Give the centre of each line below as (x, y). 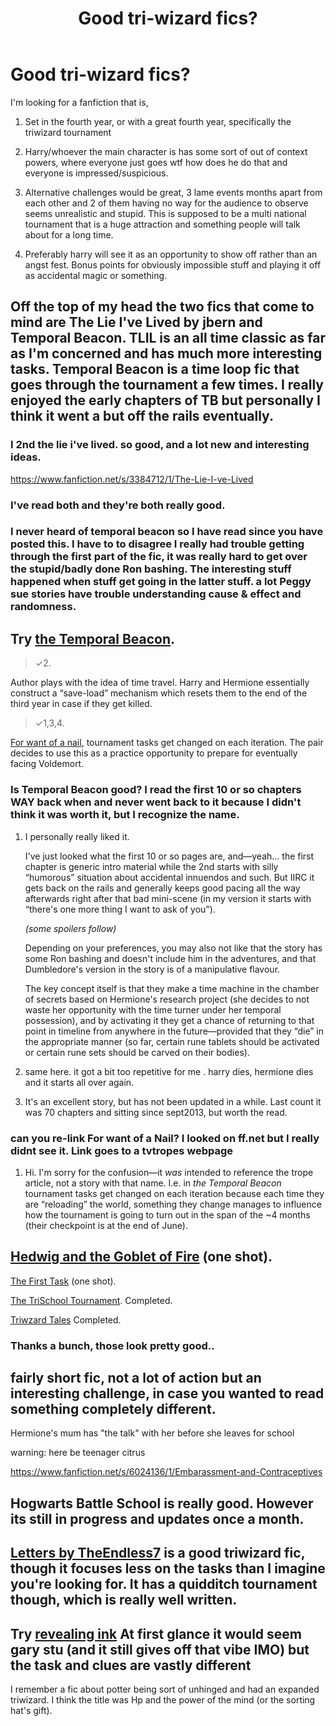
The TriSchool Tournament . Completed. (91, 1300)
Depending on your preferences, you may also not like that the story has (173, 948)
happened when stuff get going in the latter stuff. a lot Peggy (161, 582)
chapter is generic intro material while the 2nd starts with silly (151, 866)
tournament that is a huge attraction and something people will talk (162, 224)
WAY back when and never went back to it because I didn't (156, 802)
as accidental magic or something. (96, 275)
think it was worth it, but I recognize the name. (125, 815)
